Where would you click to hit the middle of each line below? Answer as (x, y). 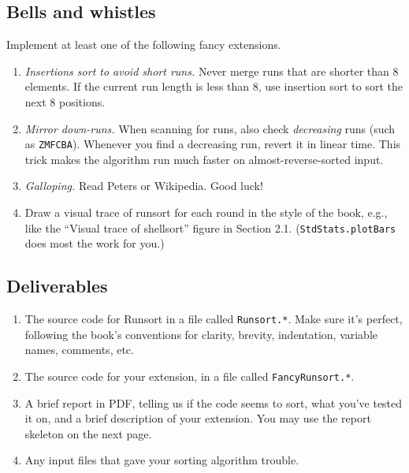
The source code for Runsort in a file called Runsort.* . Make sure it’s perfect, (214, 319)
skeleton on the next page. (88, 433)
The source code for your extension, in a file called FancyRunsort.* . (190, 376)
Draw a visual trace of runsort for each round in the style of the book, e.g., (206, 212)
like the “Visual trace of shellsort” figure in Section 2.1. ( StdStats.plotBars (210, 227)
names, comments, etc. (79, 350)
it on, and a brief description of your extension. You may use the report (198, 418)
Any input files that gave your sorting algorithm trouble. (162, 460)
